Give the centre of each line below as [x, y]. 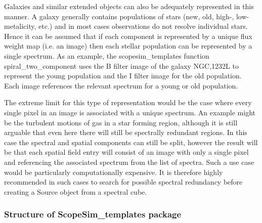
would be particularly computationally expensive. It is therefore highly [114, 172]
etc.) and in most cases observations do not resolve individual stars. [143, 26]
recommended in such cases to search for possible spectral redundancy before [123, 182]
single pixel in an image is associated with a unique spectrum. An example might [130, 112]
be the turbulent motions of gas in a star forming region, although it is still [121, 122]
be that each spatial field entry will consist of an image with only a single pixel [126, 152]
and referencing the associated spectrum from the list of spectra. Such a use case [129, 162]
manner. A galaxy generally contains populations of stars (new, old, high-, [119, 16]
